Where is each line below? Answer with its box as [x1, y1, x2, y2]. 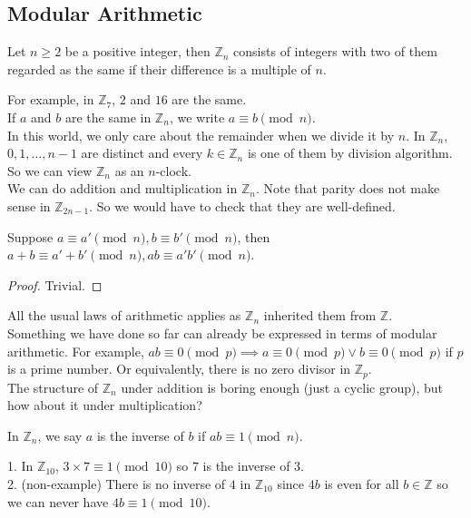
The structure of [7, 377, 99, 396]
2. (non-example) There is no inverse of [7, 474, 226, 493]
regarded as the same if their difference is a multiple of [7, 59, 311, 78]
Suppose [7, 227, 54, 246]
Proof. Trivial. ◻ [7, 275, 103, 294]
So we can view [7, 161, 93, 180]
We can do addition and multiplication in [7, 179, 238, 198]
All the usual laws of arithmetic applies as [7, 306, 241, 325]
